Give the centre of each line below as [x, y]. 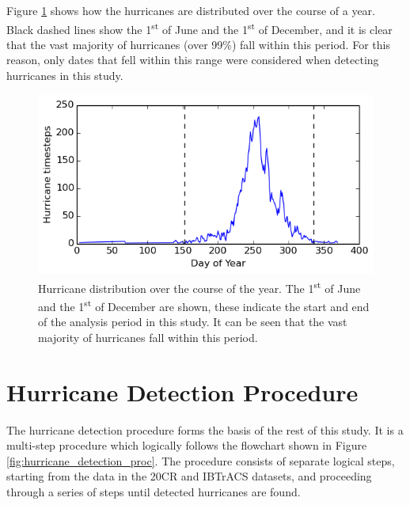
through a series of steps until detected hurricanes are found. [154, 492]
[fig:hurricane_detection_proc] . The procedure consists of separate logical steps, [201, 460]
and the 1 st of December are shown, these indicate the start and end [204, 305]
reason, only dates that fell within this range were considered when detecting [193, 60]
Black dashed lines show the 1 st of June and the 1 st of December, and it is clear [199, 28]
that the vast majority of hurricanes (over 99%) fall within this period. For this [198, 44]
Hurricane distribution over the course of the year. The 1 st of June [199, 287]
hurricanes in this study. [65, 76]
